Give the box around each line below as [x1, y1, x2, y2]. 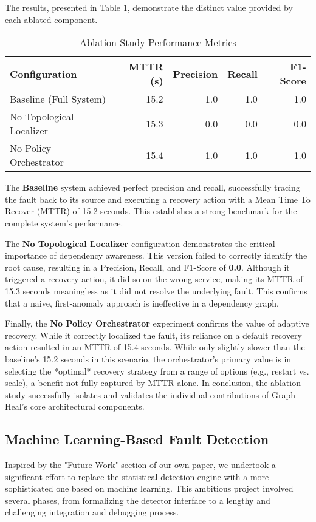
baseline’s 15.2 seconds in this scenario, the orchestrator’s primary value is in [5, 352, 292, 365]
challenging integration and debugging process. [5, 506, 179, 518]
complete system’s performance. [5, 216, 123, 229]
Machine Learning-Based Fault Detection [5, 430, 269, 449]
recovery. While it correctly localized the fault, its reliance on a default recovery [5, 328, 302, 341]
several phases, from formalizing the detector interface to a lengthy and [5, 493, 270, 506]
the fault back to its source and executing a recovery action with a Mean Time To [5, 192, 311, 205]
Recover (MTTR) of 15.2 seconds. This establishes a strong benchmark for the [5, 205, 297, 217]
